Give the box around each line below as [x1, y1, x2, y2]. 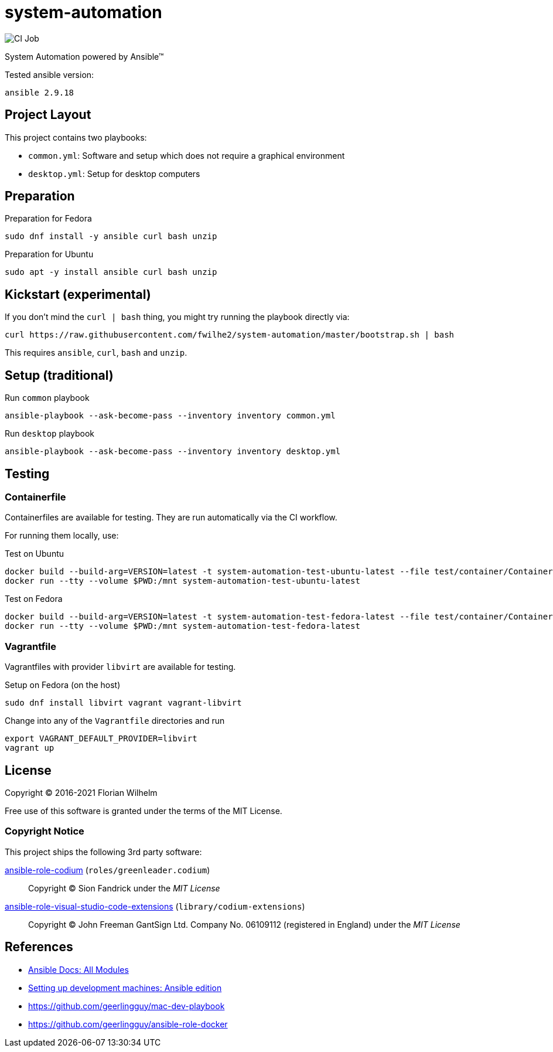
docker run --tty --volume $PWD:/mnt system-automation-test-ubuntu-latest [5, 576, 360, 586]
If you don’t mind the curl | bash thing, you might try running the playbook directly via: [5, 312, 350, 322]
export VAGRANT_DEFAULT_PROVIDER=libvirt [5, 734, 197, 744]
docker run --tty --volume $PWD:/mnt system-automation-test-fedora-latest [5, 621, 360, 631]
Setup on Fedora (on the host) [5, 680, 121, 690]
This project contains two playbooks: [5, 132, 147, 142]
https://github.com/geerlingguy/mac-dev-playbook [28, 1000, 225, 1011]
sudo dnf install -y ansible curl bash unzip [5, 231, 217, 241]
